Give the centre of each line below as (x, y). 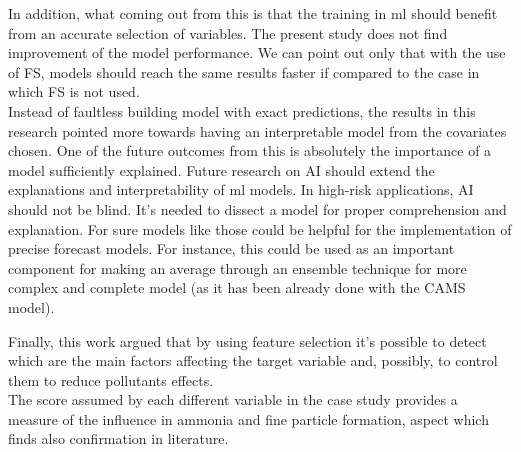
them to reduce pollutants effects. (111, 379)
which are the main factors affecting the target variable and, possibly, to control (253, 360)
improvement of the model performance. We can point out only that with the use (257, 52)
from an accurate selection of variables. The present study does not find (228, 32)
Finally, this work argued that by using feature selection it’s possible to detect (247, 340)
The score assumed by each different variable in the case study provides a (233, 399)
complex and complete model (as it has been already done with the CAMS (237, 287)
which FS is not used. (74, 91)
